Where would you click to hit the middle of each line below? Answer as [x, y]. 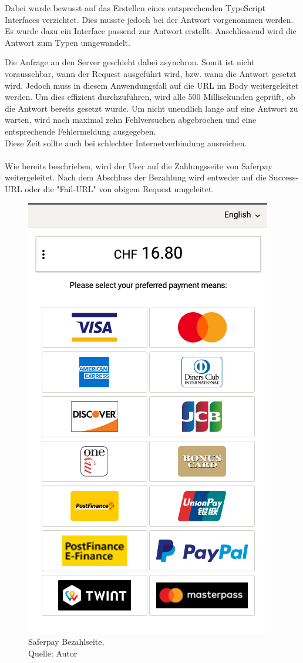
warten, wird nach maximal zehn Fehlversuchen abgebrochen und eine [131, 120]
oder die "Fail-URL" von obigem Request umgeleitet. [119, 188]
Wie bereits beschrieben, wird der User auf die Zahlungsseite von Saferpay [139, 165]
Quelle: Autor [53, 653]
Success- [284, 177]
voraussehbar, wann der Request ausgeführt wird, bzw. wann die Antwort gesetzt [151, 73]
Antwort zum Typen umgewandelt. [68, 42]
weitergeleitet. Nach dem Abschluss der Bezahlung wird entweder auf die [136, 177]
